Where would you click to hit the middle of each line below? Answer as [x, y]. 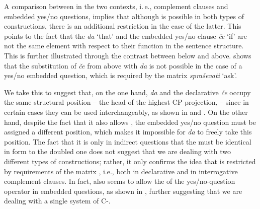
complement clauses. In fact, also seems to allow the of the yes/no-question [120, 181]
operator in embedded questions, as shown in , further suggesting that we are [123, 191]
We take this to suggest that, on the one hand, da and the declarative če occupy [127, 92]
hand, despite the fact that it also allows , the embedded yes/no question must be [130, 122]
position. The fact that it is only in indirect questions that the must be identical [128, 141]
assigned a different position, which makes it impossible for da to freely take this [128, 132]
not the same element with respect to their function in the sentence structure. [124, 46]
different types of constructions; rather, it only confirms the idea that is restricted [130, 161]
